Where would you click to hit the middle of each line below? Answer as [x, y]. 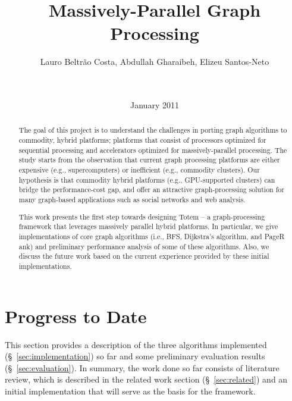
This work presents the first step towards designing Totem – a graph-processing [142, 216]
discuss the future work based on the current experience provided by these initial [144, 256]
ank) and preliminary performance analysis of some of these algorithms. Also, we [144, 246]
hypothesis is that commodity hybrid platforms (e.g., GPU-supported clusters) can [147, 179]
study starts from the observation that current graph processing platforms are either [149, 160]
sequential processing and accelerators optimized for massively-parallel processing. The [153, 150]
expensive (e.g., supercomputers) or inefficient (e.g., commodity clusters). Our [139, 170]
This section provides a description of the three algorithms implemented [136, 344]
